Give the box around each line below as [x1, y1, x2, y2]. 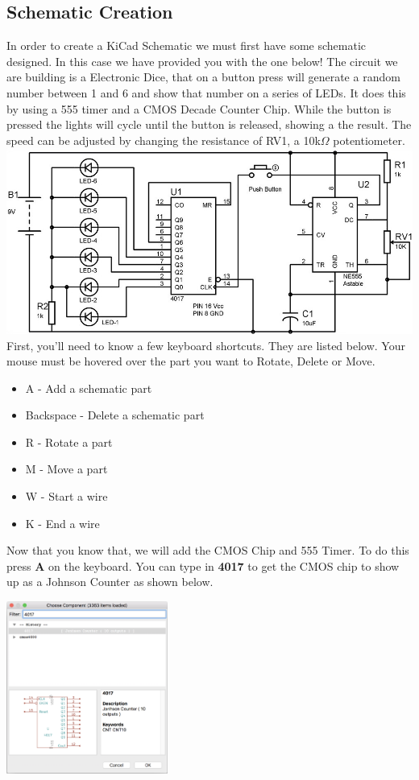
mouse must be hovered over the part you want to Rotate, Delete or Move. [6, 353, 375, 369]
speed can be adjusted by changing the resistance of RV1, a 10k [6, 131, 321, 148]
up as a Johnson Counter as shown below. [6, 573, 214, 590]
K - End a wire [25, 514, 100, 531]
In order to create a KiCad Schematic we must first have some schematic [6, 37, 367, 54]
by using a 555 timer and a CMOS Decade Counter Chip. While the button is [6, 100, 392, 117]
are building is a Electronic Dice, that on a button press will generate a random [6, 68, 400, 85]
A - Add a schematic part [25, 379, 152, 396]
